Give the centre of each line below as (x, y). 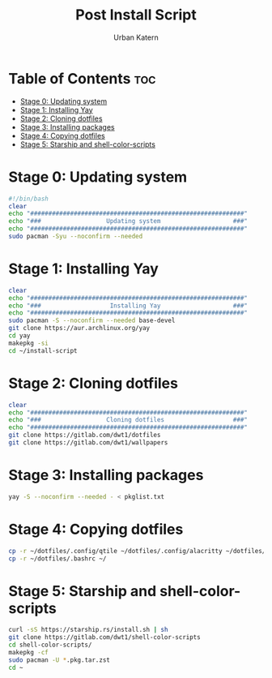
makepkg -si (28, 343)
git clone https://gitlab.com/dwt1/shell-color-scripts (104, 637)
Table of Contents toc (82, 78)
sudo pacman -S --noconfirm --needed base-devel (92, 321)
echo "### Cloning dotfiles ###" (128, 420)
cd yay (19, 336)
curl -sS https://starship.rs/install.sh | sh (88, 630)
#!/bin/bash (28, 199)
